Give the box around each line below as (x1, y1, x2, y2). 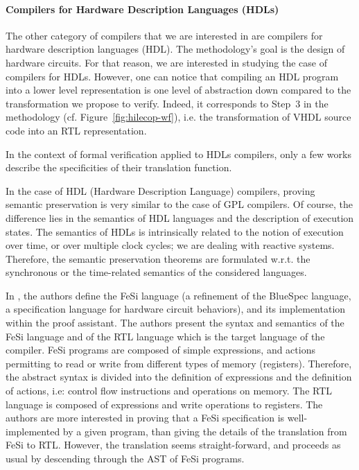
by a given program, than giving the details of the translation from (62, 424, 347, 438)
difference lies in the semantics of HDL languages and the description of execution (6, 210, 354, 225)
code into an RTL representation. (6, 123, 147, 137)
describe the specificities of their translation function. (6, 160, 232, 175)
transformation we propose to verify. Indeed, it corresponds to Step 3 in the (6, 96, 329, 110)
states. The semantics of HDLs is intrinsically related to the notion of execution (6, 224, 344, 238)
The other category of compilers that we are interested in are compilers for (6, 28, 323, 42)
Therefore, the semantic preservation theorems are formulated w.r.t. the (6, 251, 310, 266)
